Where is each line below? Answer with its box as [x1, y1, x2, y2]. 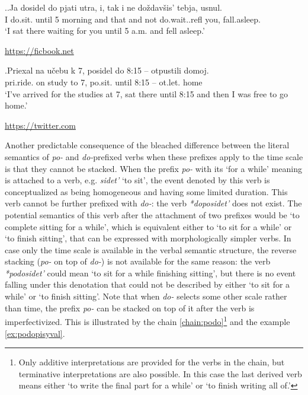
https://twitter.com [5, 119, 76, 131]
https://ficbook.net [5, 44, 74, 56]
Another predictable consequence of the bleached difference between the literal [5, 139, 290, 151]
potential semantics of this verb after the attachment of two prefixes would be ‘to [5, 208, 300, 221]
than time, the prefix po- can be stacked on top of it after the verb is [5, 301, 255, 314]
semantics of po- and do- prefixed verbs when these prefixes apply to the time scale [5, 150, 303, 163]
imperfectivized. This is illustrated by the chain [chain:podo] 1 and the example [5, 314, 290, 327]
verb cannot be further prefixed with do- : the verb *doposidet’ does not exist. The [5, 197, 302, 209]
